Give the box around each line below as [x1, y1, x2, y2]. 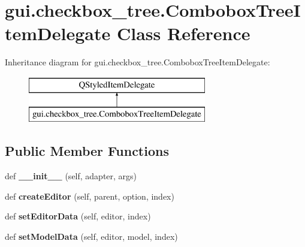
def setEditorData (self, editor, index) [5, 210, 151, 222]
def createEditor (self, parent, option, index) [5, 189, 174, 202]
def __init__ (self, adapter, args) [5, 170, 137, 182]
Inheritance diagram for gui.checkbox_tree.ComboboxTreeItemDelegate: [5, 56, 270, 68]
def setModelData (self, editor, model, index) [5, 230, 178, 243]
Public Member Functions [5, 141, 169, 160]
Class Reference [116, 21, 250, 46]
